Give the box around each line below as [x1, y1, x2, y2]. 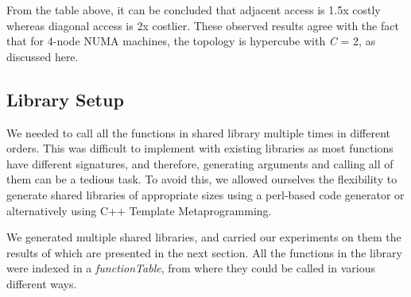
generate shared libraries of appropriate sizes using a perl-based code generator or [6, 186, 405, 202]
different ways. [6, 275, 77, 291]
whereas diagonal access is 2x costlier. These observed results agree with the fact [6, 17, 399, 33]
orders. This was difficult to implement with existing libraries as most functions [6, 140, 394, 156]
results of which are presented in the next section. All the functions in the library [6, 244, 402, 260]
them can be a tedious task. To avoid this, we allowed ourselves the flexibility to [6, 171, 397, 187]
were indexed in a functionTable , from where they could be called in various [6, 260, 375, 276]
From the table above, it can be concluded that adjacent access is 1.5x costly [6, 2, 381, 17]
